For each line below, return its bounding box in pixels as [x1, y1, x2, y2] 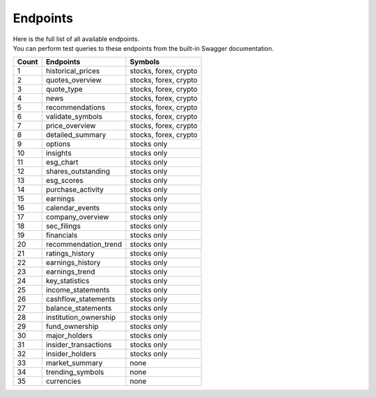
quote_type [45, 84, 83, 94]
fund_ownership [45, 322, 99, 332]
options [45, 139, 71, 149]
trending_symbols [45, 367, 104, 377]
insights [45, 148, 72, 158]
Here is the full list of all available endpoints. [13, 35, 139, 43]
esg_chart [45, 157, 79, 167]
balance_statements [45, 303, 112, 313]
